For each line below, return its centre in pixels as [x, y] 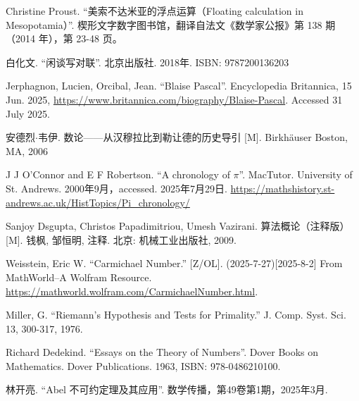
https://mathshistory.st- [283, 188]
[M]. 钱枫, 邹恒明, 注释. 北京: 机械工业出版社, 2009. [121, 239]
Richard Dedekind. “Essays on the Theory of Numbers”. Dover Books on [162, 352]
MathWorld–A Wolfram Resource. [79, 277]
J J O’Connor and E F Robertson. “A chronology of [118, 174]
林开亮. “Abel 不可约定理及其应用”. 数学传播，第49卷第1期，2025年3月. [167, 389]
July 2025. [28, 113]
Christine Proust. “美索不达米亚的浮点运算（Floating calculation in [155, 11]
